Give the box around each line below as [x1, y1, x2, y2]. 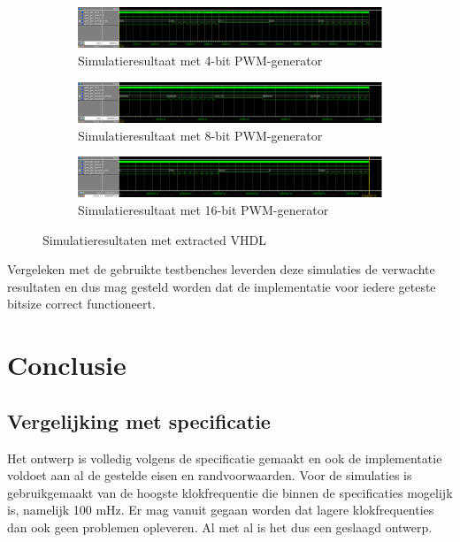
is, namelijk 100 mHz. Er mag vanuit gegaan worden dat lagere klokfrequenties [7, 500, 434, 519]
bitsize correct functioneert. [7, 294, 156, 313]
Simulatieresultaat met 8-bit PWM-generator [78, 126, 323, 144]
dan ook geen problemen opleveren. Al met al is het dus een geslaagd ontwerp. [7, 517, 433, 536]
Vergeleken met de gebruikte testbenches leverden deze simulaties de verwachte [7, 260, 435, 279]
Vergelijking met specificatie [7, 407, 271, 434]
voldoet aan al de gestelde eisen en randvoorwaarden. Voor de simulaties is [7, 466, 412, 485]
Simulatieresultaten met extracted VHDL [42, 230, 266, 248]
